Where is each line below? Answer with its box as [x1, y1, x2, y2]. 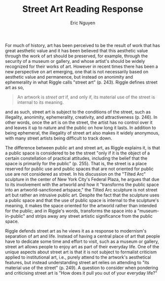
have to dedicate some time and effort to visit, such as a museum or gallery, [5, 238, 159, 244]
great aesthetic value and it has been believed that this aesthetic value [5, 47, 148, 53]
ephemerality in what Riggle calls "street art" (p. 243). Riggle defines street [5, 79, 158, 85]
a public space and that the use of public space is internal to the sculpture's [5, 197, 159, 203]
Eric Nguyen [70, 20, 96, 26]
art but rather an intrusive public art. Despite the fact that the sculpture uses [5, 192, 160, 198]
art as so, [5, 84, 24, 90]
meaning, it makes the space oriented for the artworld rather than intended [5, 202, 157, 208]
